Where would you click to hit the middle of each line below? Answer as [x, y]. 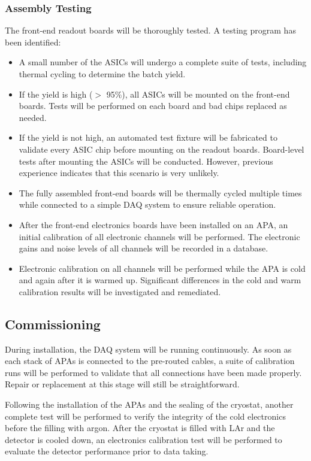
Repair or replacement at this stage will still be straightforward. [122, 384]
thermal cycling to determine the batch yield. [102, 74]
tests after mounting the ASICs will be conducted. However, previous [146, 161]
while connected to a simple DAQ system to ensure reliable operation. [147, 204]
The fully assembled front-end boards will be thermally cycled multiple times [160, 192]
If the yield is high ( [56, 94]
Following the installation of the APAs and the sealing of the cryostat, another [149, 404]
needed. [33, 117]
